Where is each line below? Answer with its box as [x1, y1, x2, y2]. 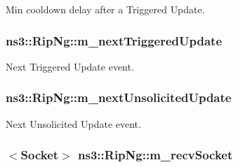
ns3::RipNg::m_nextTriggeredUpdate [6, 31, 223, 49]
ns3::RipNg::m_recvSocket [78, 146, 233, 164]
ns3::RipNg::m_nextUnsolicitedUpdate [6, 89, 232, 106]
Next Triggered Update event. [6, 59, 134, 73]
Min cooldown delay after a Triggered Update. [6, 2, 205, 16]
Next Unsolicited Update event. [6, 116, 141, 131]
